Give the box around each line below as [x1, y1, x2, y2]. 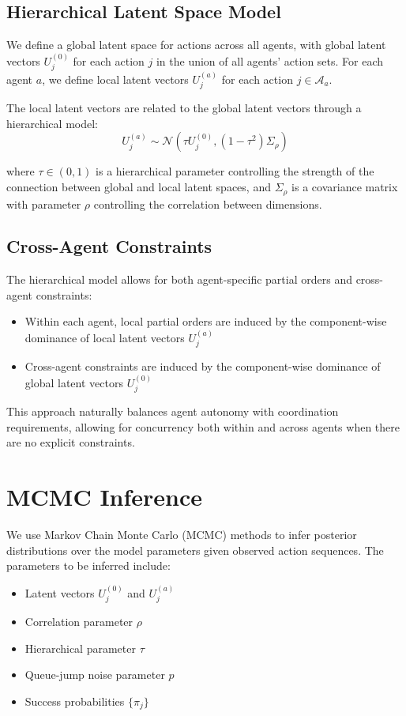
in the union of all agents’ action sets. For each [156, 52, 384, 69]
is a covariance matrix [291, 179, 398, 195]
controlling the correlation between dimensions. [93, 195, 322, 212]
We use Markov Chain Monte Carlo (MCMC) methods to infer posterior [6, 526, 357, 543]
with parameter [6, 195, 81, 212]
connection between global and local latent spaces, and [6, 179, 271, 195]
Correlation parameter [24, 613, 133, 630]
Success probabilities [24, 692, 125, 709]
